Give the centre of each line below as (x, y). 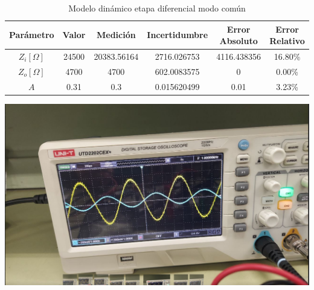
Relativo (287, 41)
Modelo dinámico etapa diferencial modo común (157, 8)
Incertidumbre (178, 35)
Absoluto (239, 41)
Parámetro (32, 35)
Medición (116, 35)
